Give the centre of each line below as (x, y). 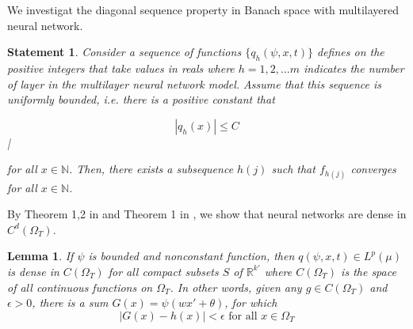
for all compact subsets (163, 271)
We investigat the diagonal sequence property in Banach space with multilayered (203, 9)
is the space (369, 271)
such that (293, 169)
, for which (251, 303)
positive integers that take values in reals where (121, 68)
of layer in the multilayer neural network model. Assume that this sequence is (195, 83)
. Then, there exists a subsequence (151, 169)
